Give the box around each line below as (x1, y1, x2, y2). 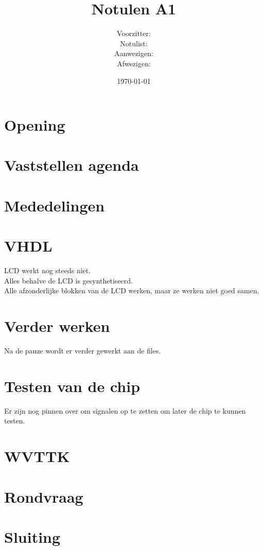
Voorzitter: (117, 28, 151, 39)
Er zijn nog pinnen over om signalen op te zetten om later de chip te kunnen (4, 405, 246, 416)
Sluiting (4, 526, 61, 547)
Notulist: (120, 38, 148, 48)
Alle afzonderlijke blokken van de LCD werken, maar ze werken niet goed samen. (4, 285, 259, 296)
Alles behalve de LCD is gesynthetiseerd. (4, 275, 133, 286)
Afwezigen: (117, 58, 151, 68)
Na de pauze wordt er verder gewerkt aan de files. (4, 345, 161, 356)
